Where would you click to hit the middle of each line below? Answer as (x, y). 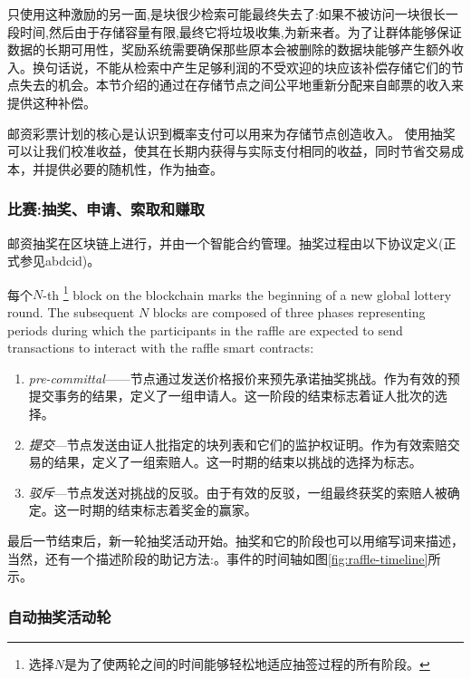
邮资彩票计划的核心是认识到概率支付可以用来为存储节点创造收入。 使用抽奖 (231, 133)
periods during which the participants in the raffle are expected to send (205, 330)
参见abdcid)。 (60, 261)
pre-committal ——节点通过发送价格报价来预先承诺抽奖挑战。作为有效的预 (244, 378)
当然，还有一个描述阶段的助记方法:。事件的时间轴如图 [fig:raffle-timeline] (218, 558)
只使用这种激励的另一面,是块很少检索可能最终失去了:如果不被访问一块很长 (226, 14)
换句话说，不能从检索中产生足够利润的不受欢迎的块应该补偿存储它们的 (241, 67)
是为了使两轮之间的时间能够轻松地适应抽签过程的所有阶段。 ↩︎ (247, 663)
